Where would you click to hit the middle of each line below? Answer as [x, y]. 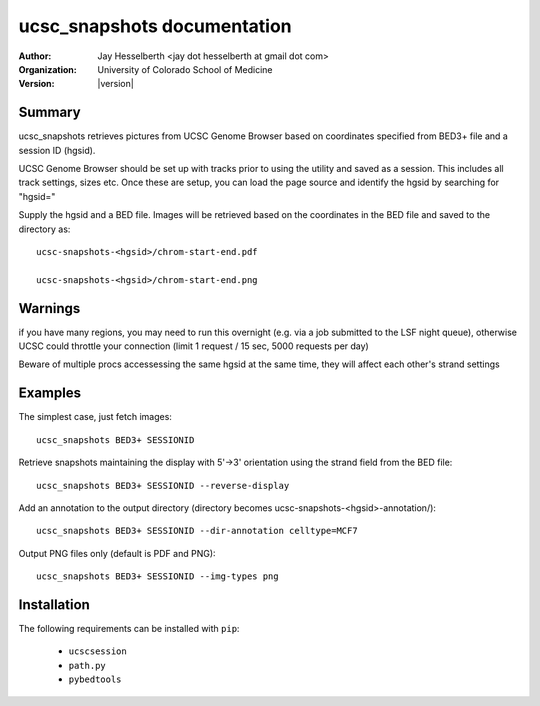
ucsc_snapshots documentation [155, 26]
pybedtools [95, 679]
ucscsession [97, 651]
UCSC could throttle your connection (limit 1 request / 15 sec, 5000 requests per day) [193, 346]
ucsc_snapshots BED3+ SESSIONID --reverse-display [163, 485]
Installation [54, 604]
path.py [87, 665]
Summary [49, 112]
